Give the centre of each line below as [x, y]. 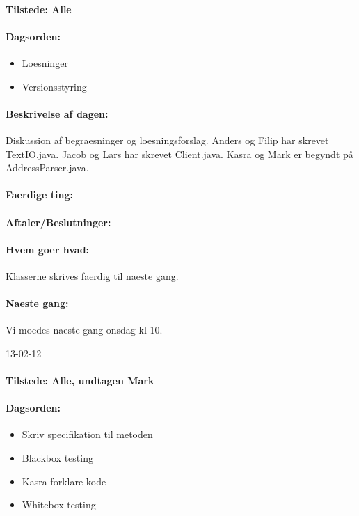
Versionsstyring [54, 86]
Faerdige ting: [40, 195]
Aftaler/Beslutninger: [58, 222]
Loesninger [45, 62]
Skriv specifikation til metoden [87, 434]
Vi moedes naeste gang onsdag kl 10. [84, 330]
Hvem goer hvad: [48, 249]
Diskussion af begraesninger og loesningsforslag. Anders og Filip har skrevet [167, 140]
